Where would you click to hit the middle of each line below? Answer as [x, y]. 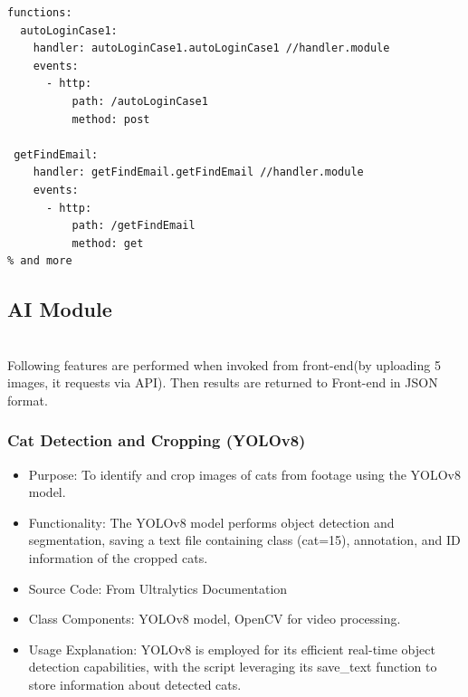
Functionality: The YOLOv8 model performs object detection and [211, 522]
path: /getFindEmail [134, 226]
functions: [40, 13]
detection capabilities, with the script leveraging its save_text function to [233, 667]
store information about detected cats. [135, 685]
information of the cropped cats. [118, 558]
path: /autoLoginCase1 [140, 101]
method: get [108, 243]
